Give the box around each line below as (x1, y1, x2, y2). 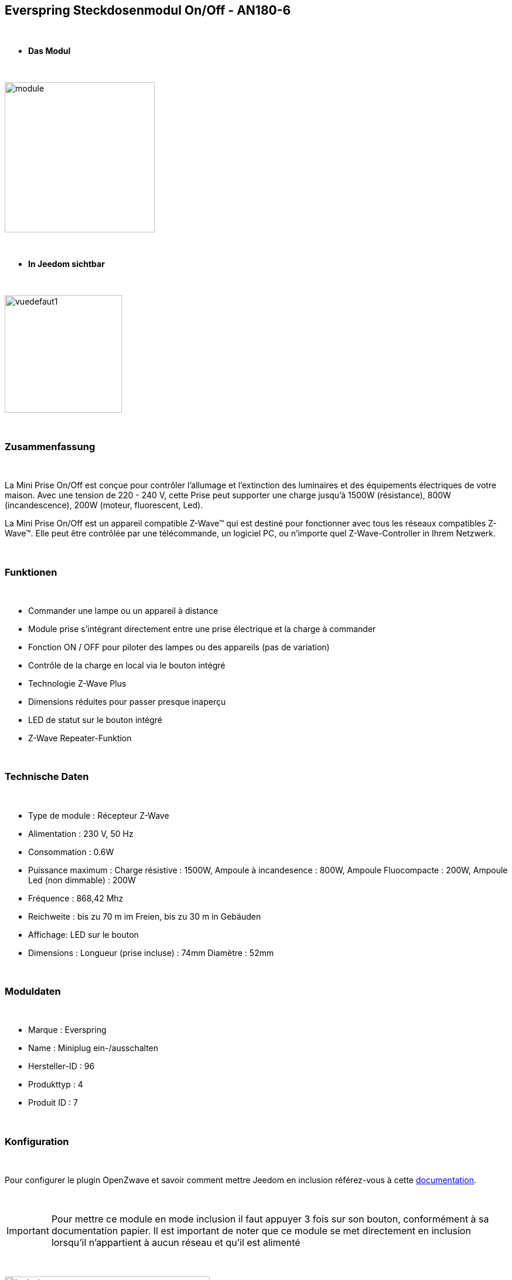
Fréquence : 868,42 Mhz (28, 893, 124, 903)
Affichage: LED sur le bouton (28, 929, 139, 940)
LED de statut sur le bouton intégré (28, 714, 163, 725)
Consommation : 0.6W (28, 846, 114, 857)
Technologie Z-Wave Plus (28, 678, 127, 688)
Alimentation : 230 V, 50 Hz (28, 828, 134, 839)
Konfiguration (5, 1135, 69, 1147)
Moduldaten (5, 985, 61, 998)
